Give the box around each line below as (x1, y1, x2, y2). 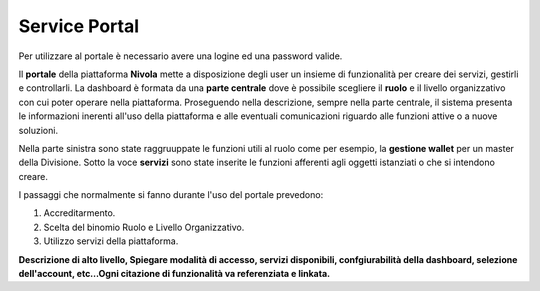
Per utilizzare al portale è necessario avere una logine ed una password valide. (18, 50, 343, 62)
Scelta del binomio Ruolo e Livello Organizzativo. (43, 221, 245, 233)
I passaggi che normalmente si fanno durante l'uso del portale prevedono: (18, 189, 324, 201)
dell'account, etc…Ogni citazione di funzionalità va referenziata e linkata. (18, 268, 330, 280)
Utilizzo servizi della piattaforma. (43, 235, 179, 247)
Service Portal (18, 15, 140, 37)
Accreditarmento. (43, 207, 116, 219)
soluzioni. (18, 124, 59, 136)
